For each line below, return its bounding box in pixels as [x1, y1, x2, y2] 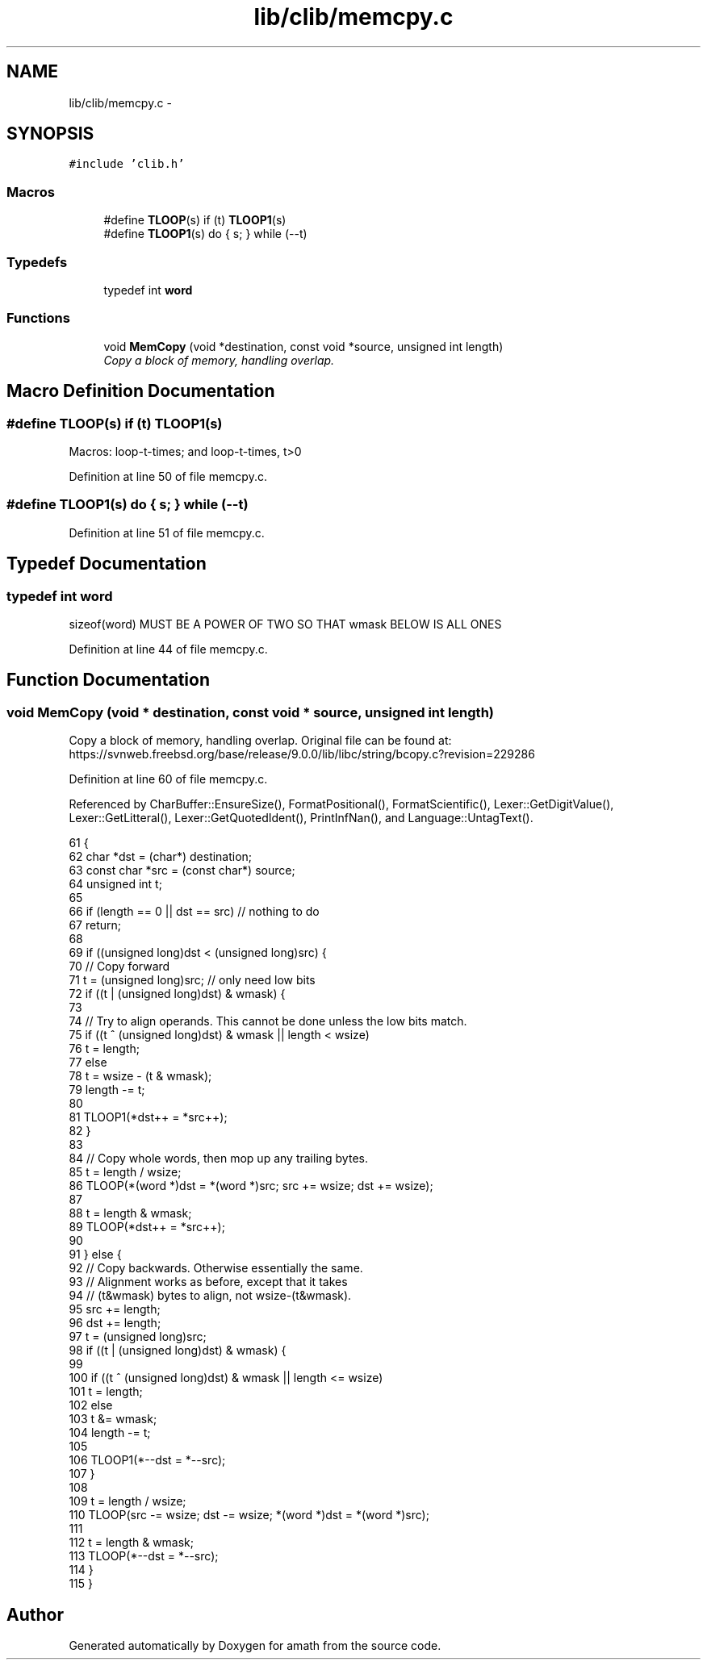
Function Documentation [6, 670, 210, 691]
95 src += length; [69, 1302, 161, 1317]
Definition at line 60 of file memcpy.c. [69, 772, 268, 787]
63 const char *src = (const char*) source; [69, 863, 295, 878]
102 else [69, 1398, 113, 1413]
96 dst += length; [69, 1316, 161, 1330]
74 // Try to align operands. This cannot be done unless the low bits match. [69, 1014, 467, 1029]
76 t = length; [69, 1042, 140, 1056]
